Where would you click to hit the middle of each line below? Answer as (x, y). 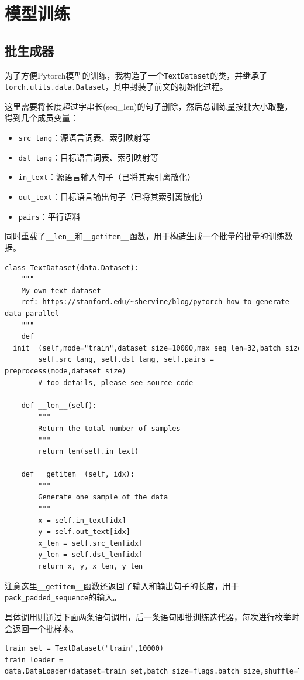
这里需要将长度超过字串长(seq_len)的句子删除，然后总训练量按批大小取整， (149, 106)
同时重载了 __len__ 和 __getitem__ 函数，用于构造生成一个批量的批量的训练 (145, 236)
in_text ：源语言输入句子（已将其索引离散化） (107, 177)
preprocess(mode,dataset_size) (65, 371)
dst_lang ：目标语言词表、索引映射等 (89, 157)
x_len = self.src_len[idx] (91, 543)
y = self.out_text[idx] (84, 532)
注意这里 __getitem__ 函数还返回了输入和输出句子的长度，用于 (122, 585)
